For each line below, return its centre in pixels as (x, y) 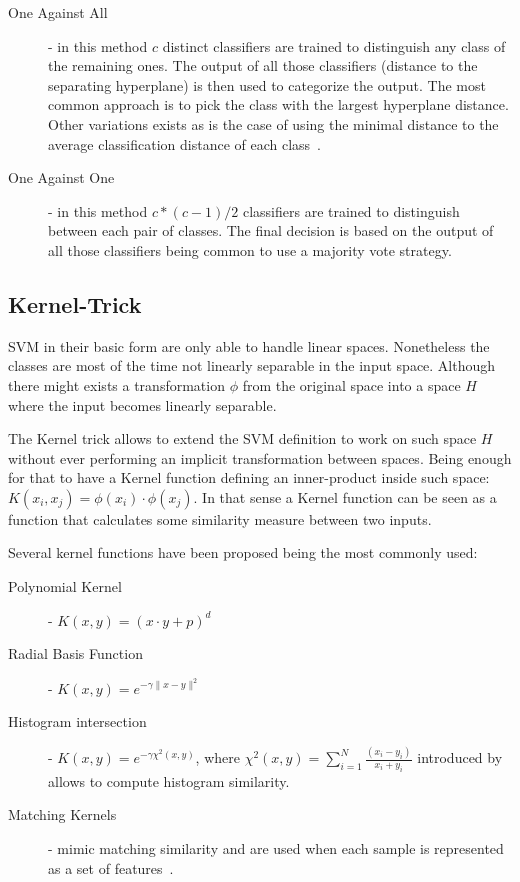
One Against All (58, 12)
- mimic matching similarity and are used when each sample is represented (276, 847)
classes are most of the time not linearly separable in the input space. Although (252, 365)
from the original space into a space (351, 384)
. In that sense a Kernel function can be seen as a (345, 496)
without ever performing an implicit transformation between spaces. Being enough (260, 457)
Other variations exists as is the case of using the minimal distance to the (273, 123)
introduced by (460, 757)
